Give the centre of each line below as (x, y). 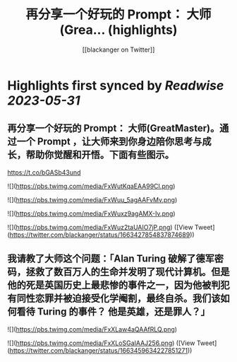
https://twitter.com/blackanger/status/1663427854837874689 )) (102, 235)
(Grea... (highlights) (119, 30)
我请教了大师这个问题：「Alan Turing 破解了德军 (111, 259)
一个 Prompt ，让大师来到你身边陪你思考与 (109, 142)
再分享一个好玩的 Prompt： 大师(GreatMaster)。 (114, 128)
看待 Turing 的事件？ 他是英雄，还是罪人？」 (113, 312)
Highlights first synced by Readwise (116, 85)
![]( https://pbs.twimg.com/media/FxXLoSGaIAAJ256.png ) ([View (101, 343)
